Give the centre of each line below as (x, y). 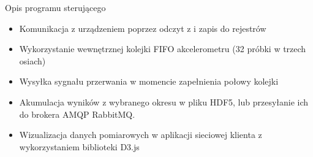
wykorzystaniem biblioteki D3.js (79, 146)
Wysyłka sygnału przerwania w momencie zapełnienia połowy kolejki (149, 81)
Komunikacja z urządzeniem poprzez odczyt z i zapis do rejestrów (143, 28)
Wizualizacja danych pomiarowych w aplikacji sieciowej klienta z (141, 135)
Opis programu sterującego (55, 7)
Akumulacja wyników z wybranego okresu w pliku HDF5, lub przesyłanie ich (164, 101)
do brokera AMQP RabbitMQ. (77, 114)
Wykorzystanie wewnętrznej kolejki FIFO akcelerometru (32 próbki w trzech (163, 49)
